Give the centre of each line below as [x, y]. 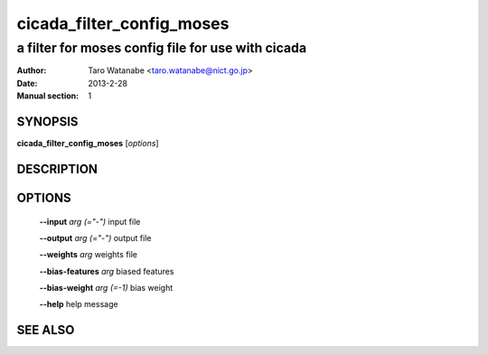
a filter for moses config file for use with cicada [162, 48]
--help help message [79, 304]
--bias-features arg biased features [107, 271]
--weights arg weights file [89, 255]
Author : [32, 70]
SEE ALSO [46, 330]
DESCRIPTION [57, 168]
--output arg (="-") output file [95, 238]
